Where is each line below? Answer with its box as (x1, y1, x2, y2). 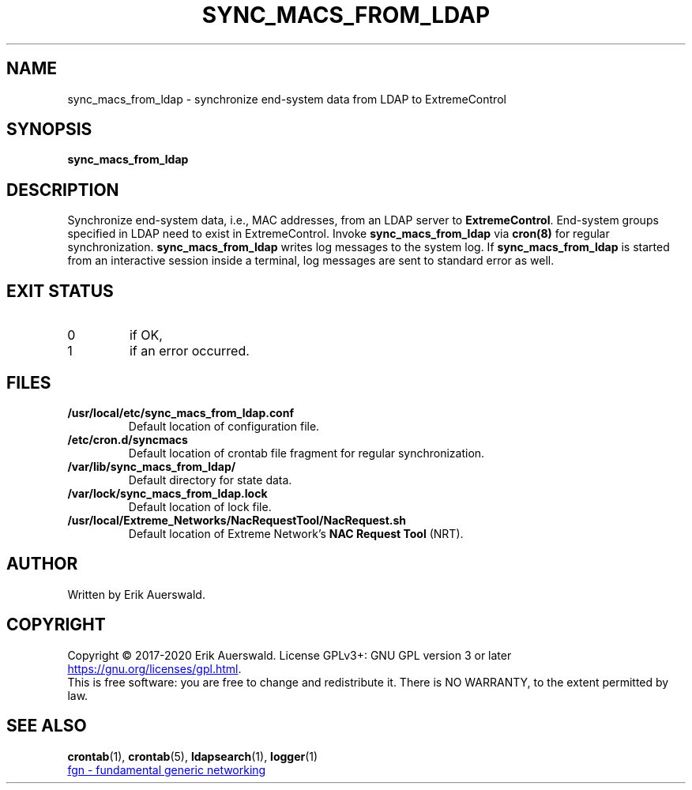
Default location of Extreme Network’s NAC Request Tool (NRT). (128, 526, 464, 540)
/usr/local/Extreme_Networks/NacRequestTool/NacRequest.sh (67, 513, 407, 527)
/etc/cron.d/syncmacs (67, 432, 188, 446)
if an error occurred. (129, 343, 250, 359)
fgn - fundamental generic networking (67, 762, 266, 777)
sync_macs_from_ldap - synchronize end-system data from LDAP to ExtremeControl (67, 92, 506, 106)
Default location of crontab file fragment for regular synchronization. (128, 446, 485, 460)
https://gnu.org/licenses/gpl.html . (67, 661, 242, 675)
